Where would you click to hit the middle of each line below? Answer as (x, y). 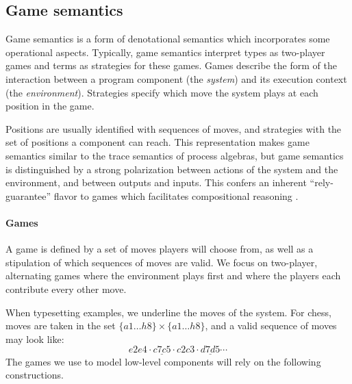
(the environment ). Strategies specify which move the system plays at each (162, 92)
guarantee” (28, 195)
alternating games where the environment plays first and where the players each (173, 276)
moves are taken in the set (61, 325)
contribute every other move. (66, 289)
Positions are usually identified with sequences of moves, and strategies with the (174, 128)
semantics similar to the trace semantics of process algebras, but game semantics (175, 155)
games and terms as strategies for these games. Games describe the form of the (171, 65)
